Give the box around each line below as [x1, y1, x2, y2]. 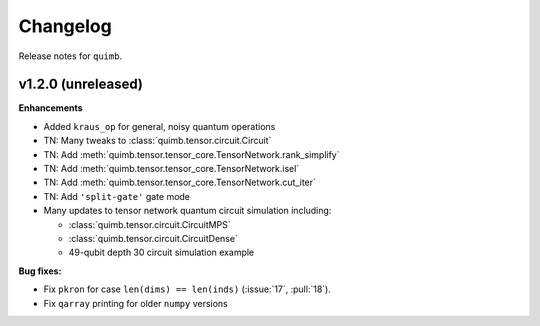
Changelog [18, 15, 112, 37]
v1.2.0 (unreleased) [18, 76, 144, 93]
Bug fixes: [18, 265, 62, 277]
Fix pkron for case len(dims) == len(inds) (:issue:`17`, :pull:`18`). [43, 283, 332, 295]
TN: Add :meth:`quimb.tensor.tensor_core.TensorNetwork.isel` [43, 163, 300, 175]
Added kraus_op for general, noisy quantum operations [43, 120, 276, 132]
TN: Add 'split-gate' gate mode [43, 190, 190, 202]
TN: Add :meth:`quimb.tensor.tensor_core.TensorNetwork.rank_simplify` [43, 148, 340, 160]
